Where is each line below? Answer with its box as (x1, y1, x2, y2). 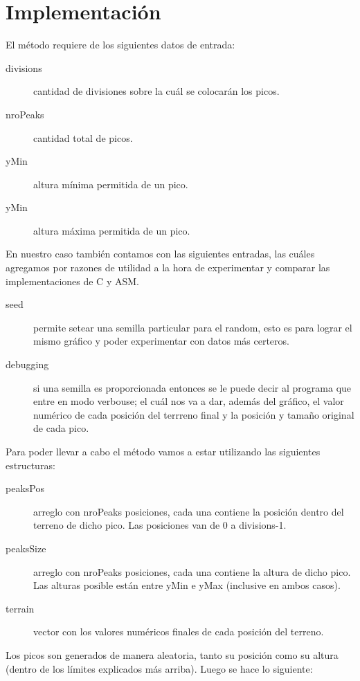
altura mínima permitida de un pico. (33, 176, 188, 191)
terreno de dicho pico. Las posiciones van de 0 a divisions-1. (33, 518, 287, 532)
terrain (6, 601, 35, 615)
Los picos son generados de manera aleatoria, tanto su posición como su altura (6, 647, 339, 662)
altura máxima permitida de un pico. (33, 223, 190, 237)
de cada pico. (33, 421, 89, 435)
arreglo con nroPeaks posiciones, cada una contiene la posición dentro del (33, 504, 344, 518)
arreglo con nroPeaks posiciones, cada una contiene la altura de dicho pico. (33, 564, 351, 579)
